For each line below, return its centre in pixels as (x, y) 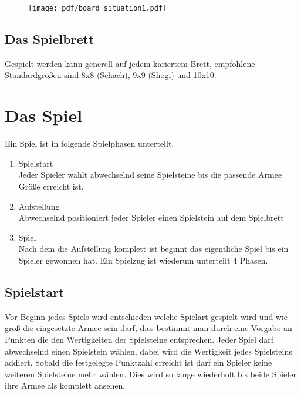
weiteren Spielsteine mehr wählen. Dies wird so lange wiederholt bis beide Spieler (150, 374)
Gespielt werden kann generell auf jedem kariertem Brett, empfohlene (130, 63)
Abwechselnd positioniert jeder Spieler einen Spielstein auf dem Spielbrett (151, 217)
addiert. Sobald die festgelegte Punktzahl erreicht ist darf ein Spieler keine (138, 362)
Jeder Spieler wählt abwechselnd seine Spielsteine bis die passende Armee (150, 175)
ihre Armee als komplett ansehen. (65, 385)
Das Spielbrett (50, 39)
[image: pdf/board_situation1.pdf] (98, 8)
